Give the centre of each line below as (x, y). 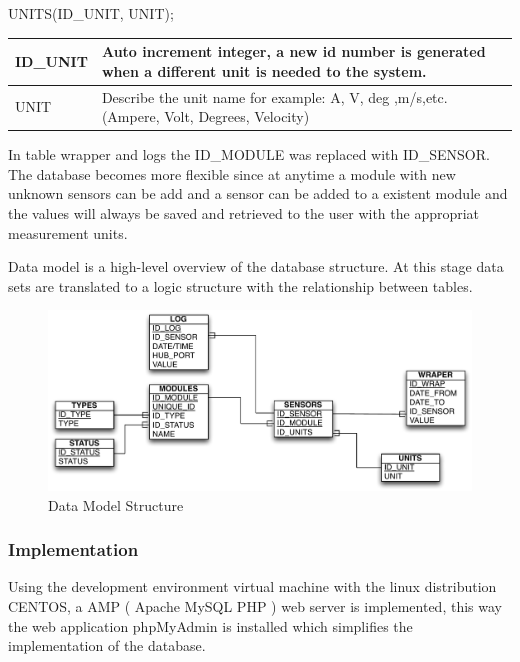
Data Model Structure (116, 504)
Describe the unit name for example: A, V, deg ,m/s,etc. (274, 96)
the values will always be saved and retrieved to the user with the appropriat (244, 213)
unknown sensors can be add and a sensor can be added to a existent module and (258, 193)
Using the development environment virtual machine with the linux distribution (252, 586)
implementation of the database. (107, 645)
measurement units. (68, 232)
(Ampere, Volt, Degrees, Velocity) (205, 116)
